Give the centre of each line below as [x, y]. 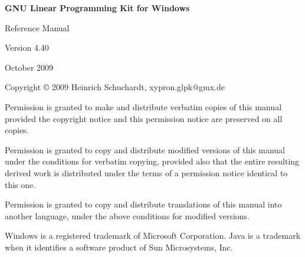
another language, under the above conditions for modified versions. [127, 215]
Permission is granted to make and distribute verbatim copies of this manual [143, 106]
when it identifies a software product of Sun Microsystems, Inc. [119, 247]
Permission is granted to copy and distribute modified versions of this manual [145, 149]
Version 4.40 [27, 47]
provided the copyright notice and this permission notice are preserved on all [144, 118]
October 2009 [29, 67]
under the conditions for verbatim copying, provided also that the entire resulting [152, 161]
